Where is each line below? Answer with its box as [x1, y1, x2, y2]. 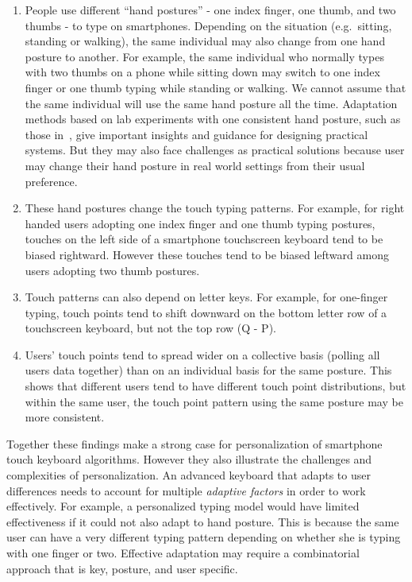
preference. [25, 173, 78, 189]
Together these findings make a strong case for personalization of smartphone [6, 435, 383, 452]
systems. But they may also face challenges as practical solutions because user [25, 142, 405, 158]
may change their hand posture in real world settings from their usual [25, 157, 365, 173]
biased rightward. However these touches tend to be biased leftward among [25, 246, 389, 262]
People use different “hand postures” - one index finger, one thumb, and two [25, 2, 396, 17]
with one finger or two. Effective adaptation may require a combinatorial [6, 545, 360, 561]
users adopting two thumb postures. [25, 262, 200, 278]
